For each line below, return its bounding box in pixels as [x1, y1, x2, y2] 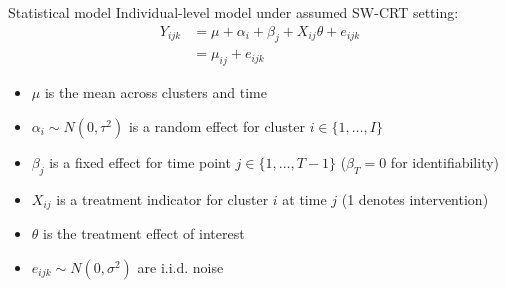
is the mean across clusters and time [44, 82, 267, 103]
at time [282, 188, 327, 209]
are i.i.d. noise [137, 256, 224, 277]
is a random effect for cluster [128, 115, 305, 136]
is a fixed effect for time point [49, 151, 231, 172]
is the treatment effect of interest [43, 223, 245, 244]
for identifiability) [390, 151, 500, 172]
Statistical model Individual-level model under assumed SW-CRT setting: [8, 2, 459, 22]
